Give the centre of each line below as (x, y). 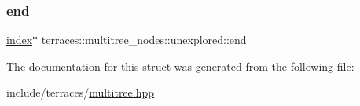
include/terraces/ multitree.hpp (81, 92)
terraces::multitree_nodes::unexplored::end (144, 40)
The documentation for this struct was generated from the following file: (180, 66)
